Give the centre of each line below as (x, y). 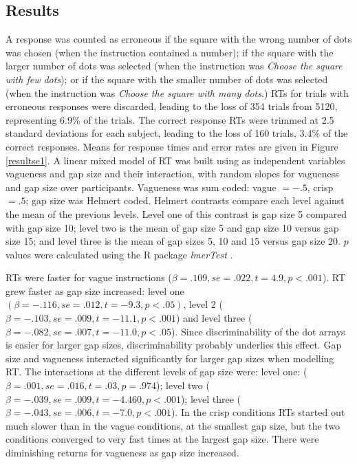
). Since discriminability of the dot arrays (258, 331)
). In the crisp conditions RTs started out (258, 412)
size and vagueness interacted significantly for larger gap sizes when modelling (170, 358)
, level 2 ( (203, 304)
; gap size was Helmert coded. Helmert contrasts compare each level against (185, 200)
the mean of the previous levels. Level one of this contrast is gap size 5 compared (176, 213)
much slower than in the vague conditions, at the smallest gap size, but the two (173, 425)
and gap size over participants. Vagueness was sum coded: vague (141, 187)
